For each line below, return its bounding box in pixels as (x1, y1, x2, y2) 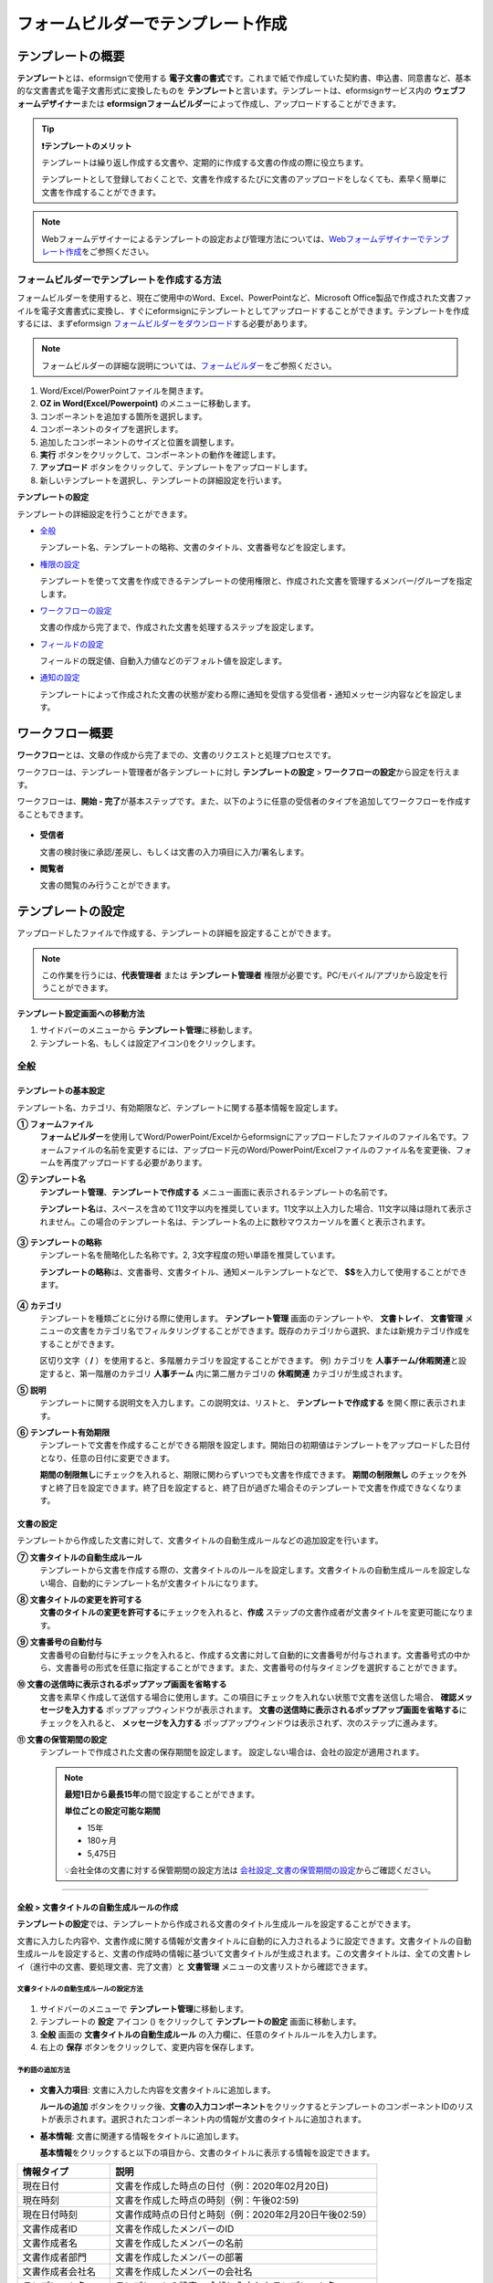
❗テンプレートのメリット (41, 140, 132, 151)
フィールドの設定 (39, 638, 104, 649)
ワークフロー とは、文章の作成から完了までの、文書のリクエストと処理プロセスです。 (16, 750, 337, 761)
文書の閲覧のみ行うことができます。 (39, 879, 175, 890)
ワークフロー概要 (16, 726, 113, 742)
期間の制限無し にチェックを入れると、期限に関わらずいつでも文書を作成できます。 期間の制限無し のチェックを (39, 1469, 459, 1480)
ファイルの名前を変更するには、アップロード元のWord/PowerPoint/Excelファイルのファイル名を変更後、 (62, 1144, 456, 1155)
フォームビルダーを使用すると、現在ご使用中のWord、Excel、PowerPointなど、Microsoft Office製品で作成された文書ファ (16, 292, 472, 303)
